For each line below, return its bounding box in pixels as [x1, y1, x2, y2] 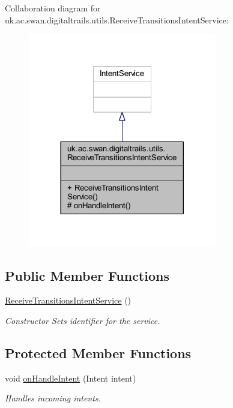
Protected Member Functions [5, 344, 192, 362]
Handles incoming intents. [5, 392, 101, 404]
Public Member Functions [5, 266, 169, 284]
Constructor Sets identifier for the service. [5, 314, 160, 327]
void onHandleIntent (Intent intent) [5, 371, 136, 384]
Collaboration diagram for [5, 2, 101, 14]
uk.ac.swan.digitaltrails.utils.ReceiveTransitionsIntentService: [5, 13, 229, 26]
